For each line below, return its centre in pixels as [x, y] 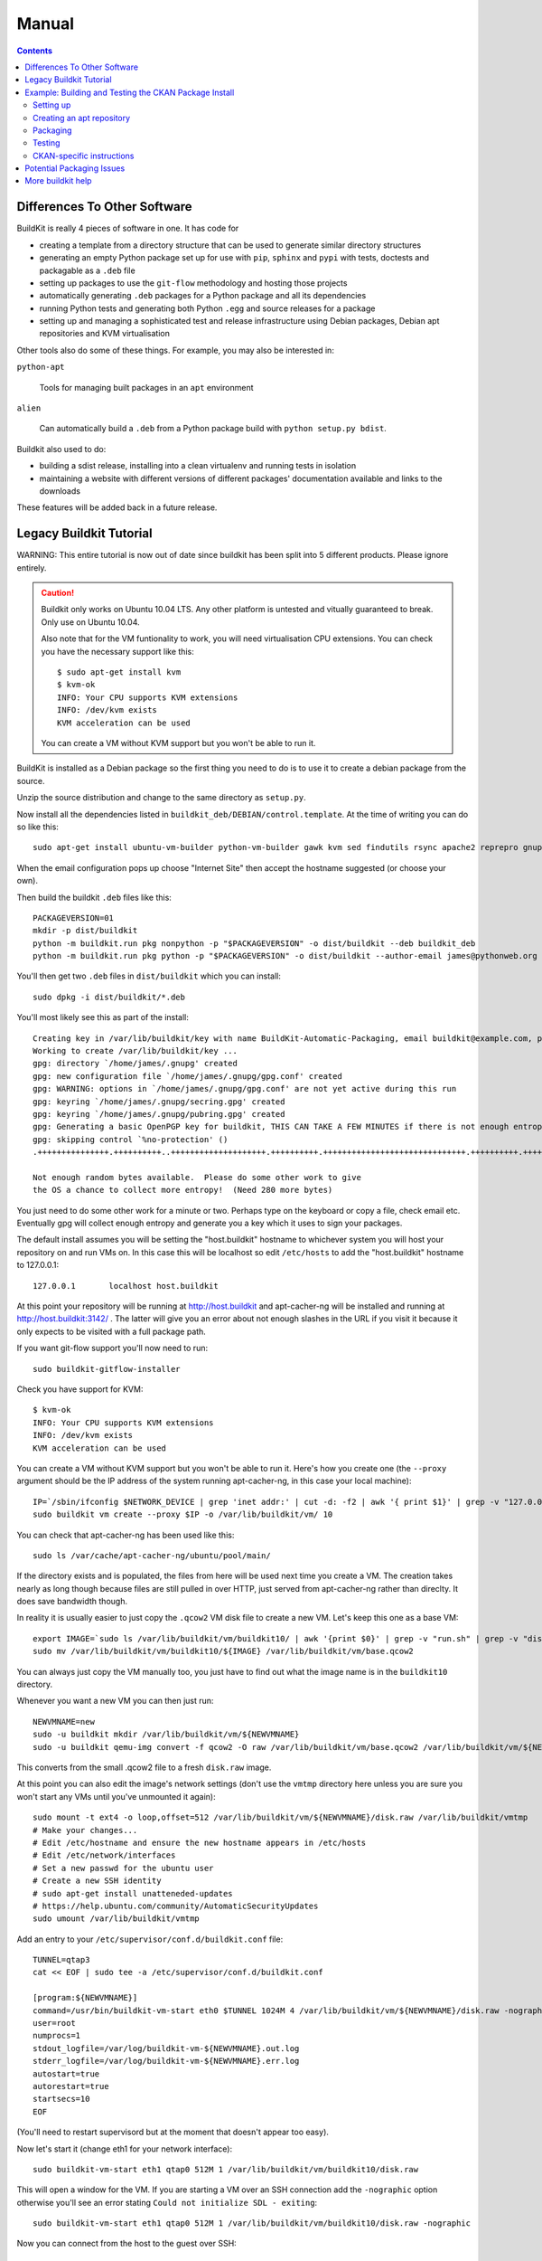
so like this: [37, 827]
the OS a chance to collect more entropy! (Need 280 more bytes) [183, 1190]
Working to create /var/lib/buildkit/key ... [135, 1051]
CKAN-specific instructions [84, 156]
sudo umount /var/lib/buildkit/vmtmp [117, 1919]
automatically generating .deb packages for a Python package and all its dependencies [203, 296]
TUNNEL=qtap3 [61, 1960]
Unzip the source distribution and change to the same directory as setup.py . [161, 798]
